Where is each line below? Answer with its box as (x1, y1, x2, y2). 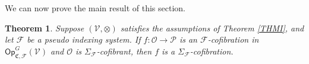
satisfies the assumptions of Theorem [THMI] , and (120, 21, 304, 34)
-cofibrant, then (96, 44, 152, 57)
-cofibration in (207, 33, 259, 46)
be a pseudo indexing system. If (27, 33, 141, 46)
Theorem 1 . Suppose (5, 21, 84, 34)
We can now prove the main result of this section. (5, 2, 186, 14)
